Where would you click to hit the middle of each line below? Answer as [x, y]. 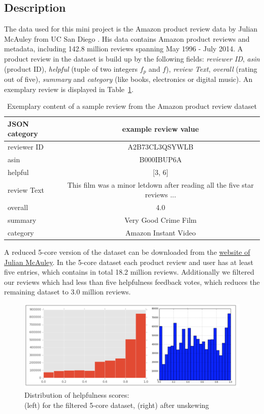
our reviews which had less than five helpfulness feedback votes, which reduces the [132, 282]
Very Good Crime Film [161, 220]
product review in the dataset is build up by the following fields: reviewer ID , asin [132, 58]
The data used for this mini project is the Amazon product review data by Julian [131, 29]
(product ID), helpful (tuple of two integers [71, 68]
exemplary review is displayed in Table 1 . [69, 89]
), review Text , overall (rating [211, 68]
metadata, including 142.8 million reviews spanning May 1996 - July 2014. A [124, 49]
